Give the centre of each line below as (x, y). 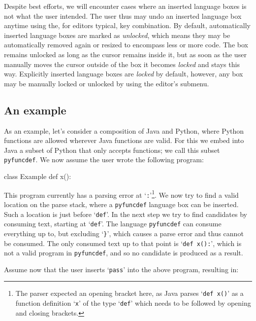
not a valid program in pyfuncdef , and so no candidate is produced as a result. (124, 253)
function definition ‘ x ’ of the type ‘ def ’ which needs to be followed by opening (133, 303)
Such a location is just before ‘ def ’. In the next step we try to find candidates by (126, 214)
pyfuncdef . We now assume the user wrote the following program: (104, 160)
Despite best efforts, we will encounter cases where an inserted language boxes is (125, 6)
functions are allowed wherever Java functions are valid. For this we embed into (124, 140)
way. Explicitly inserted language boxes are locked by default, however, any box (124, 74)
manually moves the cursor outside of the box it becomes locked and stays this (122, 64)
